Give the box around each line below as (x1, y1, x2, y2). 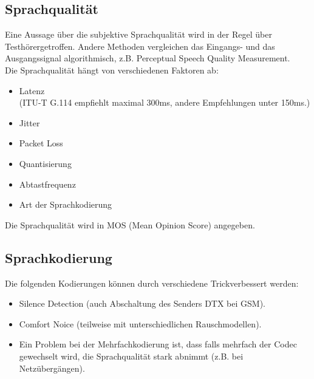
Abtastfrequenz (19, 177, 76, 190)
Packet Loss (19, 137, 63, 149)
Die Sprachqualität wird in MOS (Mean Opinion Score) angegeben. (5, 218, 255, 231)
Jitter (19, 116, 40, 129)
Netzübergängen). (19, 361, 85, 374)
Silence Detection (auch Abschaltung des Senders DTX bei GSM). (19, 297, 265, 310)
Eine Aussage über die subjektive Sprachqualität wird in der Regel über (5, 28, 272, 41)
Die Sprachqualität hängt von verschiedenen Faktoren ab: (5, 63, 219, 76)
